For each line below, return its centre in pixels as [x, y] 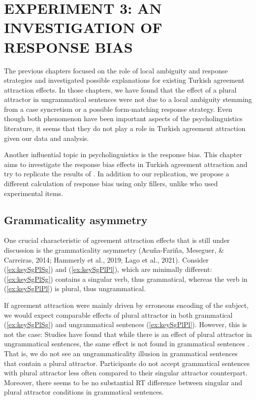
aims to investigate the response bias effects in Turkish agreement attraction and [126, 164]
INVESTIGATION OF [83, 27]
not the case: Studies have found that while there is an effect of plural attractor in [128, 334]
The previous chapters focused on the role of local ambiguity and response [116, 70]
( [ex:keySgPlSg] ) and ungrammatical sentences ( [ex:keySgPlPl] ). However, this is [126, 324]
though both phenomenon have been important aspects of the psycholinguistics [123, 118]
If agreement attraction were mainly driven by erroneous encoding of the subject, [126, 305]
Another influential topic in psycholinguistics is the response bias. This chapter [123, 154]
